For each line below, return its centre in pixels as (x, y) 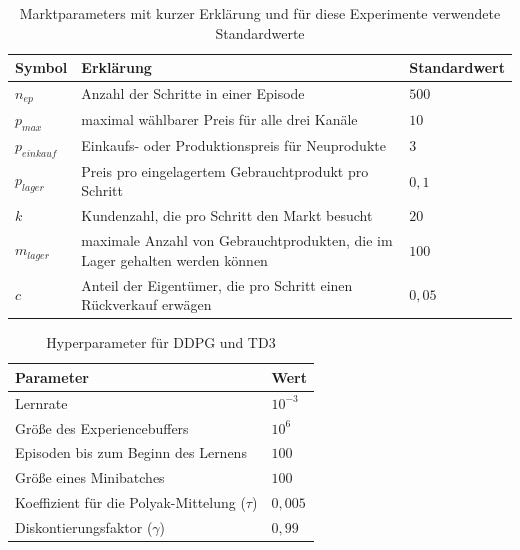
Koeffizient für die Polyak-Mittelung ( (130, 502)
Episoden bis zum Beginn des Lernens (131, 452)
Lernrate (41, 402)
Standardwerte (260, 32)
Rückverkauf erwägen (146, 304)
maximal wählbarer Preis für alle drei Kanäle (219, 119)
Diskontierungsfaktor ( (84, 526)
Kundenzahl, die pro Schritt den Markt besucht (227, 215)
